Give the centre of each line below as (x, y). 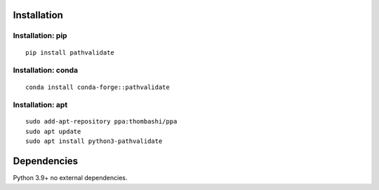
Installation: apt (40, 105)
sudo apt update (53, 131)
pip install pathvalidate (70, 52)
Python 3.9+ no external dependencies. (70, 178)
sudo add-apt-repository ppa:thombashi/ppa (101, 122)
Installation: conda (46, 70)
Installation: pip (40, 36)
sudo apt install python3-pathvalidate (94, 141)
